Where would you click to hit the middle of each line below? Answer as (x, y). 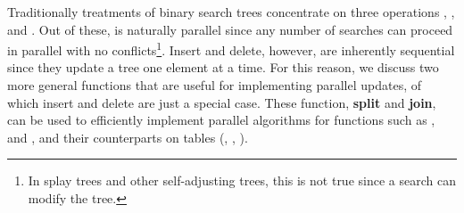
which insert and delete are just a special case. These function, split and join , (222, 102)
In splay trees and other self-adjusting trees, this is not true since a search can (242, 180)
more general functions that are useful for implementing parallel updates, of (215, 85)
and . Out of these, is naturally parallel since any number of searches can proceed (230, 29)
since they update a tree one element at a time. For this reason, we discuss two (223, 67)
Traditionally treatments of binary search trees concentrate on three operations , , (231, 12)
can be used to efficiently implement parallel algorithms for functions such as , (221, 120)
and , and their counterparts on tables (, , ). (128, 137)
